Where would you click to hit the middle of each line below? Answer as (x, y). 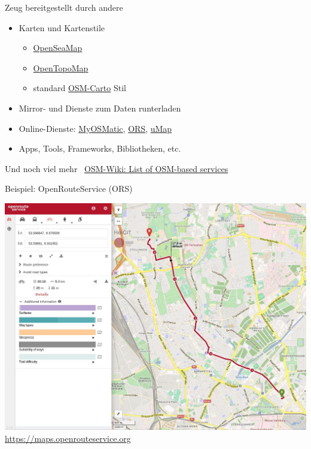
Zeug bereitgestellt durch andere (64, 7)
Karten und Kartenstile (62, 27)
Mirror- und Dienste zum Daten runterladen (100, 108)
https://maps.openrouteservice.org (68, 439)
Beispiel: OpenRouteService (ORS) (69, 189)
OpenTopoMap (61, 67)
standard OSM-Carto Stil (80, 88)
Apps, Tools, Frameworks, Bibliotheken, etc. (100, 148)
